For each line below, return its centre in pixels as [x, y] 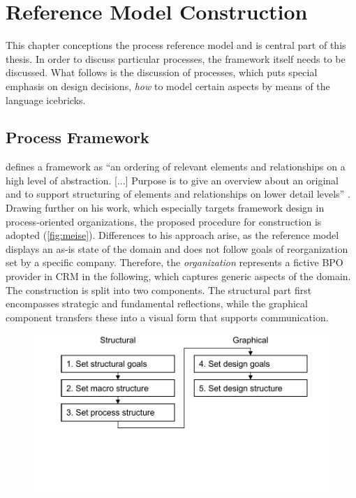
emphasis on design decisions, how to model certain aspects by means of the [168, 86]
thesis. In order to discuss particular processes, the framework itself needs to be [176, 58]
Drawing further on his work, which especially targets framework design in [165, 208]
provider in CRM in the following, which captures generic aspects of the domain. [178, 276]
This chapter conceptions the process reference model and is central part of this [176, 45]
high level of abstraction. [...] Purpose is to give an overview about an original [172, 180]
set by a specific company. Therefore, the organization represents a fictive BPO [175, 262]
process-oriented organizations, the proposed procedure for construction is [164, 221]
